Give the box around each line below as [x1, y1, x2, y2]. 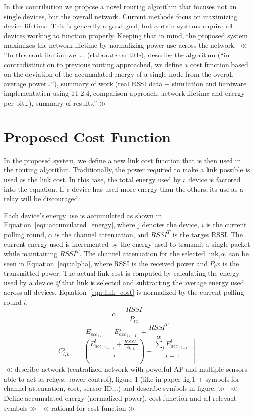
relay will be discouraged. [4, 194, 80, 204]
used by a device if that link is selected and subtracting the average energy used [4, 277, 244, 287]
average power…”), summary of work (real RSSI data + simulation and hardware [4, 78, 247, 88]
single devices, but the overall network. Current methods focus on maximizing [4, 11, 238, 21]
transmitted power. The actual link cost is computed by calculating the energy [4, 268, 240, 278]
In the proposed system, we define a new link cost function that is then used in [4, 155, 241, 165]
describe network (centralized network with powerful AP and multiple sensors [14, 364, 247, 374]
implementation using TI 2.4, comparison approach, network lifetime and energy [4, 88, 245, 98]
